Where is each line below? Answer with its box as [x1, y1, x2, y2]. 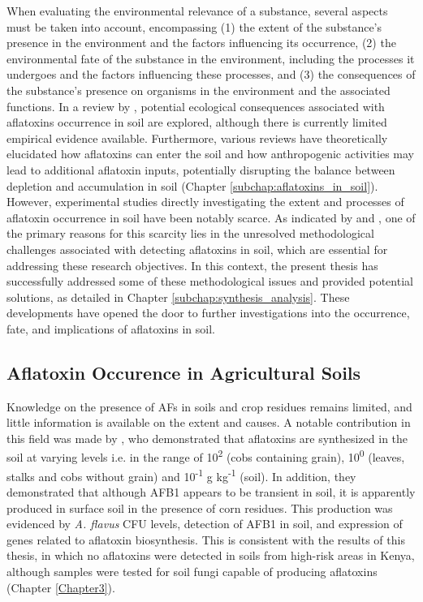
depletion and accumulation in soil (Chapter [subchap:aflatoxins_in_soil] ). [6, 177, 378, 194]
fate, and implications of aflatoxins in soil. [6, 320, 215, 337]
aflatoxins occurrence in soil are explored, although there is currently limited [6, 114, 387, 131]
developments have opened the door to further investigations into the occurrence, [6, 304, 410, 321]
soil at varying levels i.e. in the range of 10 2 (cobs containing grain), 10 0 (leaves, [6, 446, 405, 466]
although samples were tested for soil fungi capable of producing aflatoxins [6, 562, 378, 579]
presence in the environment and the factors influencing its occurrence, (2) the [6, 34, 396, 51]
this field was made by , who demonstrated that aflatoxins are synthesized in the [6, 429, 408, 446]
